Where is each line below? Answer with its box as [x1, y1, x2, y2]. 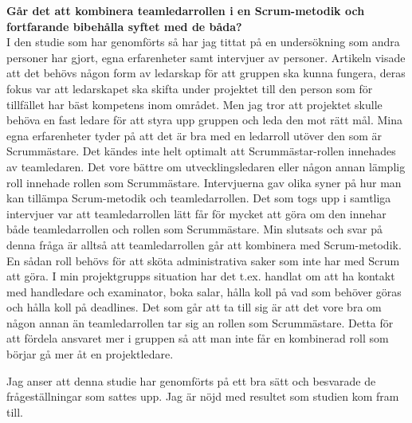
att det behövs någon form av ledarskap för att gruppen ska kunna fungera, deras [6, 65, 406, 81]
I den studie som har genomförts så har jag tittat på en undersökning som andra [6, 33, 400, 50]
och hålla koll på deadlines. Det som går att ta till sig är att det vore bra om [6, 299, 382, 315]
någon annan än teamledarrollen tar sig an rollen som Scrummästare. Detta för [6, 314, 394, 331]
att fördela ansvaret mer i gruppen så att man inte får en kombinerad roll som [6, 330, 389, 347]
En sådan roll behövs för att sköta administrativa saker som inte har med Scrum [6, 252, 400, 268]
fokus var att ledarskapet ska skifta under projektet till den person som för [6, 80, 373, 96]
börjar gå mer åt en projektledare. [6, 346, 174, 362]
